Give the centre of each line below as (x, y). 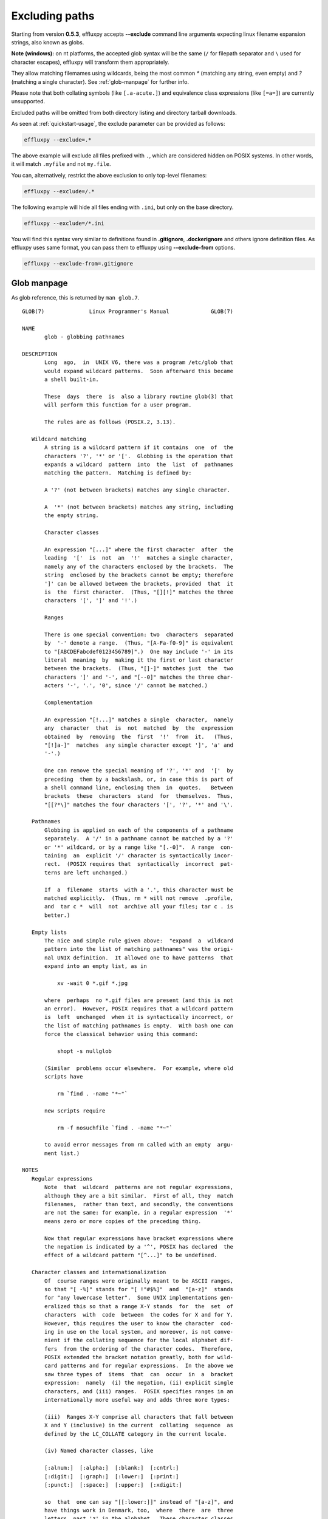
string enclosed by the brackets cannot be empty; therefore (139, 575)
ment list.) (62, 1153)
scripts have (64, 1077)
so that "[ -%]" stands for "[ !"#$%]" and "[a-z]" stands (139, 1289)
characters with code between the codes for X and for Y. (139, 1315)
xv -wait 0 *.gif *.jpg (92, 983)
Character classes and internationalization (99, 1272)
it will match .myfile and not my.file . (61, 164)
